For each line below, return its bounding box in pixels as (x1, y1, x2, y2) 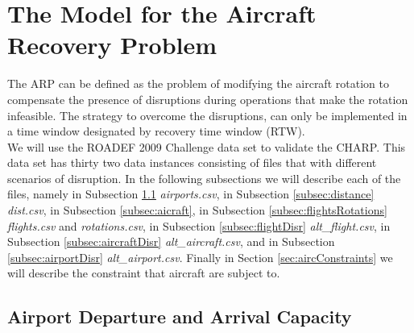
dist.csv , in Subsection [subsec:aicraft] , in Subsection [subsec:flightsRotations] (7, 202, 387, 219)
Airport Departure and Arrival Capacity (7, 304, 352, 329)
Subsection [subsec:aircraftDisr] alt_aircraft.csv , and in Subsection (7, 233, 335, 250)
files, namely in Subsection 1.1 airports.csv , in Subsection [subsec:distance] (7, 185, 375, 202)
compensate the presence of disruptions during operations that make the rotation (7, 90, 408, 107)
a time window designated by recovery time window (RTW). (7, 123, 305, 139)
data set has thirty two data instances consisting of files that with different (7, 154, 377, 171)
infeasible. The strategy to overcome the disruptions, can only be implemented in (7, 106, 408, 123)
